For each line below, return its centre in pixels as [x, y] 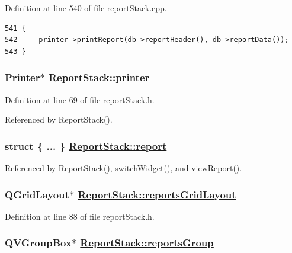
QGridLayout [37, 194]
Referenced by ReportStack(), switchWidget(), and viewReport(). [123, 168]
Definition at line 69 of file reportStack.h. [80, 99]
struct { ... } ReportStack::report [86, 145]
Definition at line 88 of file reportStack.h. [80, 216]
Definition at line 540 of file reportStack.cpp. [86, 8]
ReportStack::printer [99, 77]
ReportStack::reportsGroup [147, 243]
